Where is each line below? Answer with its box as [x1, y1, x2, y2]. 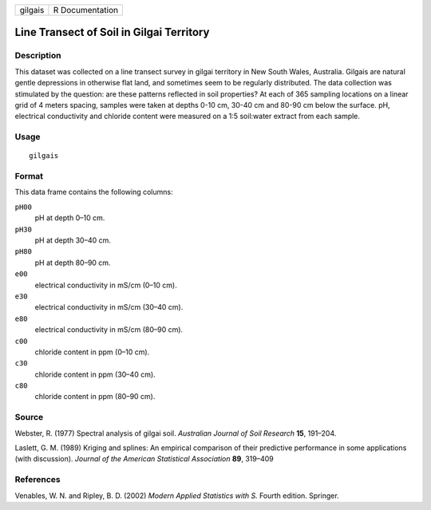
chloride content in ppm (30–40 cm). [34, 370, 156, 379]
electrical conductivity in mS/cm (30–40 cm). [34, 302, 184, 312]
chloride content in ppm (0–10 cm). [34, 347, 150, 357]
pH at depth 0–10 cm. [34, 213, 105, 223]
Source [14, 412, 44, 423]
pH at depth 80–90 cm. [34, 258, 111, 267]
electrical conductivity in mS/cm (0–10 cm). [34, 280, 177, 290]
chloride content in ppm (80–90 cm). [34, 392, 156, 401]
